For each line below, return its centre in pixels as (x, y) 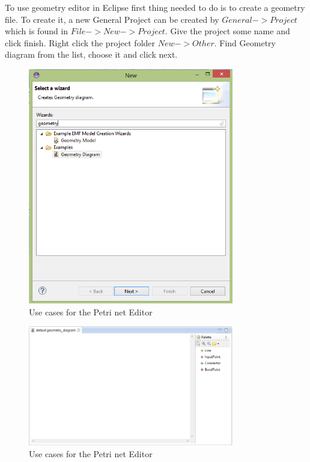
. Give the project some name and (227, 31)
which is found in (37, 31)
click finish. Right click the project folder (80, 42)
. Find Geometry (245, 42)
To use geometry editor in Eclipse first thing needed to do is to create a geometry (155, 7)
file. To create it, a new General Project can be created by (112, 19)
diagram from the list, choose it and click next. (91, 54)
